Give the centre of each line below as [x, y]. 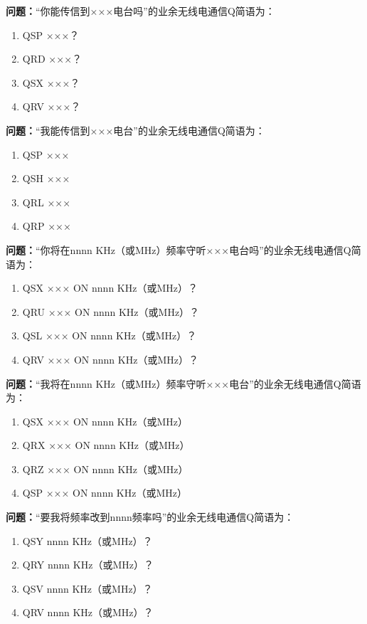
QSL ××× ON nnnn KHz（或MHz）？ [110, 335]
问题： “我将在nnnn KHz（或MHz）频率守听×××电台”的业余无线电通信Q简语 [183, 383]
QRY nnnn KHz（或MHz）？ [88, 565]
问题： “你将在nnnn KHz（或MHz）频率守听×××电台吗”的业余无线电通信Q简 [183, 249]
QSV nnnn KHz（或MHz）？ [87, 588]
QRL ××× [47, 202]
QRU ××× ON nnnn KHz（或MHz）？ [111, 311]
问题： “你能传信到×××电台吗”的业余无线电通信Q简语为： [140, 11]
